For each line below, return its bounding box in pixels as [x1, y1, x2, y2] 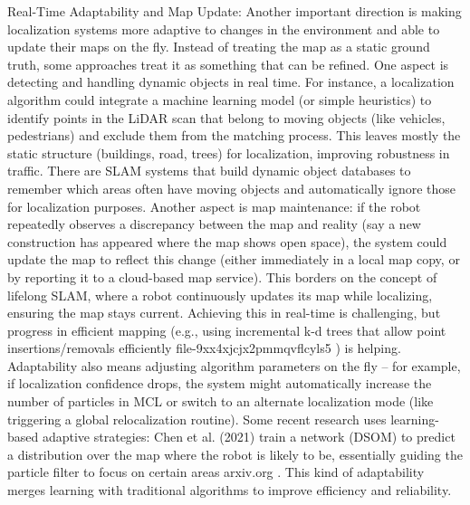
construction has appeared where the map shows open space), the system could [7, 232, 447, 251]
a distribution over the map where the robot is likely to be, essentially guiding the [7, 444, 463, 463]
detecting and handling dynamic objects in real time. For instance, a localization [7, 72, 455, 91]
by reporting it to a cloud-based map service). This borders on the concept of [7, 267, 437, 286]
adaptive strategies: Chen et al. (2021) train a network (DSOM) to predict [42, 427, 456, 446]
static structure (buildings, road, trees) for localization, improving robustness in [7, 143, 450, 162]
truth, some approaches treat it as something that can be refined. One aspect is [7, 54, 449, 73]
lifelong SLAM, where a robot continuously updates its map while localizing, [7, 285, 433, 304]
